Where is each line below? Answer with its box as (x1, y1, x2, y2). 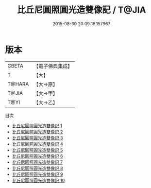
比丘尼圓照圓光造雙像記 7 (12, 159, 63, 165)
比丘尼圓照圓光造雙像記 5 (12, 147, 63, 153)
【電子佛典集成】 (34, 63, 73, 69)
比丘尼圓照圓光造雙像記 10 (12, 177, 65, 183)
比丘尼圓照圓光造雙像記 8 (12, 165, 63, 171)
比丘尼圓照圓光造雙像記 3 (12, 135, 63, 141)
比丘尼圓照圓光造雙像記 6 (12, 153, 63, 159)
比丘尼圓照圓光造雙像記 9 (12, 171, 63, 177)
